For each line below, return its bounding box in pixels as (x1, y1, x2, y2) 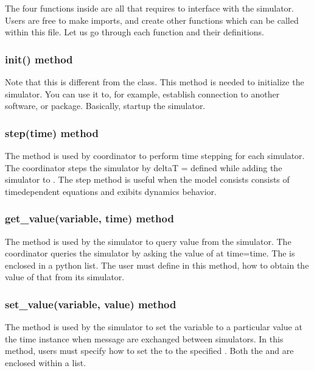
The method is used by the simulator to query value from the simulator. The (5, 235, 291, 247)
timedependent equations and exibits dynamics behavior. (5, 185, 217, 197)
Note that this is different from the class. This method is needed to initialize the (5, 76, 304, 88)
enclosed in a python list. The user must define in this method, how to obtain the (5, 258, 309, 271)
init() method (5, 51, 73, 66)
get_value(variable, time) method (5, 211, 174, 226)
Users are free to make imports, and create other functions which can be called (5, 13, 299, 26)
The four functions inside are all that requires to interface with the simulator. (5, 2, 295, 14)
